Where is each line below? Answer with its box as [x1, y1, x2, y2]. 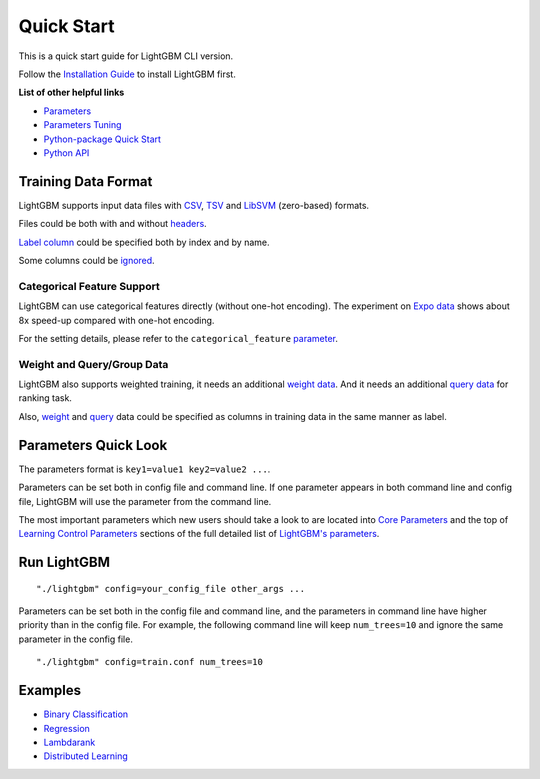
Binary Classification [43, 708, 129, 720]
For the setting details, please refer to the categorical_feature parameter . [18, 332, 339, 344]
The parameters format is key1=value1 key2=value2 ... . [18, 463, 271, 475]
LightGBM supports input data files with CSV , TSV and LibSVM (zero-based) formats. [18, 199, 370, 211]
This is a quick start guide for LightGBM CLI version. [18, 50, 234, 62]
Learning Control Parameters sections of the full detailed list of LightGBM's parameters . [18, 528, 380, 540]
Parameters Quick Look [18, 436, 168, 454]
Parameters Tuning [43, 119, 122, 131]
